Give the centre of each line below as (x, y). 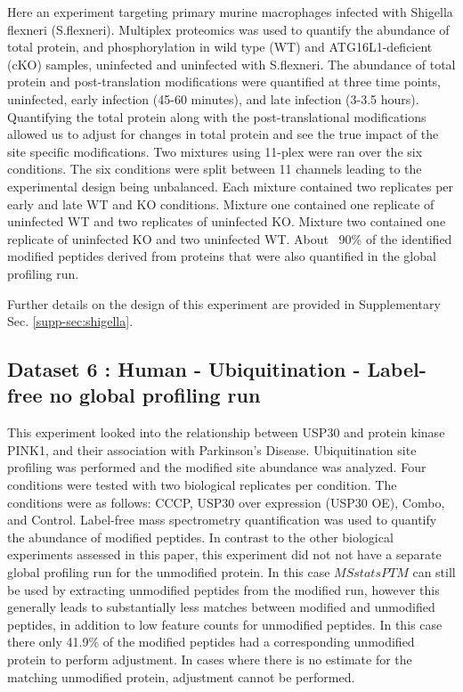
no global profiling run (155, 395)
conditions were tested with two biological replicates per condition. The (202, 485)
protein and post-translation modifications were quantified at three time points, (224, 81)
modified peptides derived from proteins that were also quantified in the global (222, 256)
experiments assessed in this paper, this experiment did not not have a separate (224, 554)
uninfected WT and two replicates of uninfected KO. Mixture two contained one (227, 221)
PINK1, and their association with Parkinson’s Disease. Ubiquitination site (212, 449)
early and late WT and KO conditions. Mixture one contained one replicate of (221, 204)
